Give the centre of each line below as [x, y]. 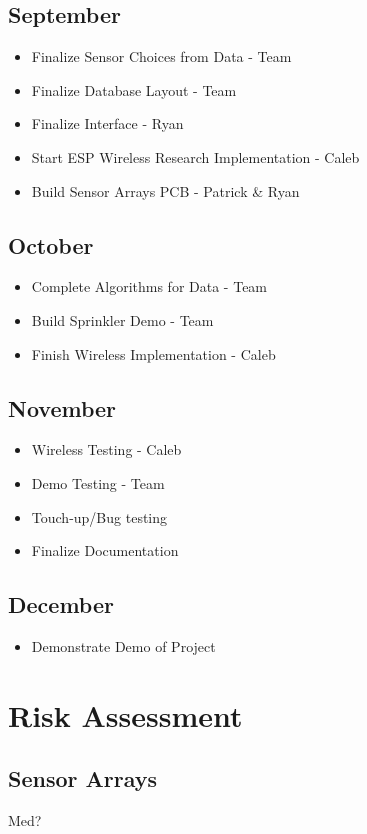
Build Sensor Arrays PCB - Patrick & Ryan [165, 190]
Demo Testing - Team [98, 482]
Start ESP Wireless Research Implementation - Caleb [195, 156]
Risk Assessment [125, 714]
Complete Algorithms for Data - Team [149, 286]
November [62, 407]
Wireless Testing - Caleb [106, 449]
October [51, 244]
